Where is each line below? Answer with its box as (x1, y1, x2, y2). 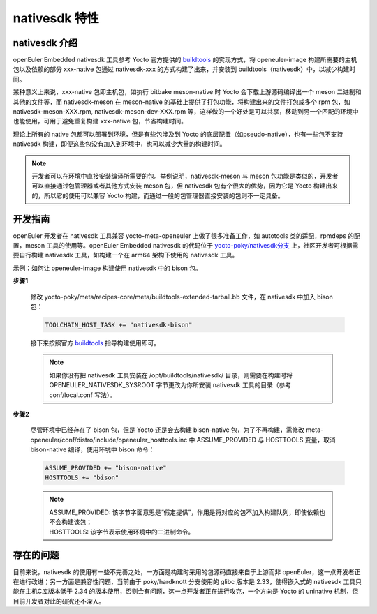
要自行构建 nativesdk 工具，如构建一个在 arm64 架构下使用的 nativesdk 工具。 (13, 251, 239, 260)
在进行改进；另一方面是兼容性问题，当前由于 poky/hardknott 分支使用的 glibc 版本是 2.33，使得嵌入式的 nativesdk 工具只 (13, 577, 362, 585)
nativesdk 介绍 (13, 37, 78, 49)
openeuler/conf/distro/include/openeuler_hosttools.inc (30, 435, 188, 444)
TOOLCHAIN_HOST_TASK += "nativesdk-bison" (45, 321, 193, 329)
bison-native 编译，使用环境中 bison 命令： (30, 445, 155, 454)
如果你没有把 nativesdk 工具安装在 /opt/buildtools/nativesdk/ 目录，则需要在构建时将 (49, 370, 293, 380)
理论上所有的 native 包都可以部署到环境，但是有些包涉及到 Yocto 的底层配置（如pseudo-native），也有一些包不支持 (13, 130, 343, 138)
